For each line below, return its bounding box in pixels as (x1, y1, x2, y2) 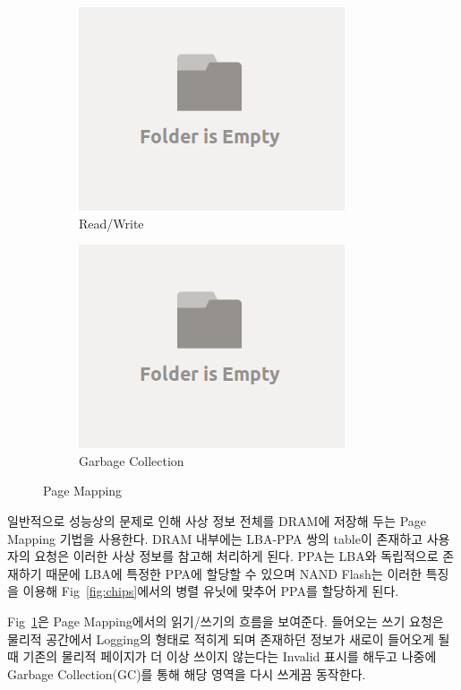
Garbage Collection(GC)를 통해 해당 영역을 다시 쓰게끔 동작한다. (7, 664, 366, 683)
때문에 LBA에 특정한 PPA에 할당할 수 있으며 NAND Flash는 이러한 (46, 564, 423, 582)
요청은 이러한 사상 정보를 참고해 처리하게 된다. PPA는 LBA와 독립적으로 (34, 547, 439, 565)
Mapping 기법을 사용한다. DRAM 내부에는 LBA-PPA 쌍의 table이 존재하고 (7, 529, 423, 548)
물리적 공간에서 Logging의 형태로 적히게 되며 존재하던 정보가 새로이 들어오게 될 (7, 629, 450, 648)
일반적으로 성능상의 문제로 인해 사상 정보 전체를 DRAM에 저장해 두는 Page (7, 511, 427, 530)
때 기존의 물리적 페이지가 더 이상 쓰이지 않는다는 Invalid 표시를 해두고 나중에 (7, 647, 437, 666)
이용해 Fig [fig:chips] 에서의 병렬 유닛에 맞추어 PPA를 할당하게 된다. (22, 582, 399, 600)
